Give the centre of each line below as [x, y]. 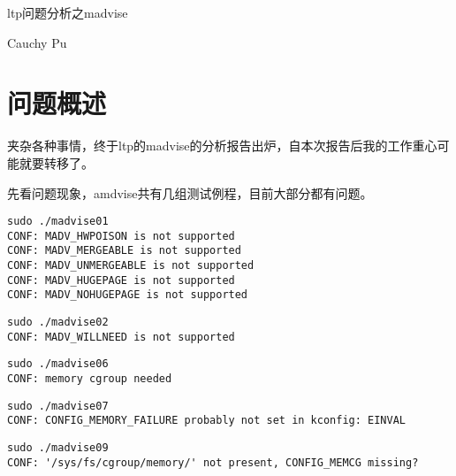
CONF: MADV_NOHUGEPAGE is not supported [128, 295]
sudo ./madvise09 [58, 447]
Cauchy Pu [37, 42]
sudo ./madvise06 [58, 364]
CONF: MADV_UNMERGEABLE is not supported [131, 266]
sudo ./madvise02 [58, 322]
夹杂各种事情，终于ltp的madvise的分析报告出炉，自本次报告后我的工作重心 [222, 146]
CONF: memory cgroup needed [90, 379]
